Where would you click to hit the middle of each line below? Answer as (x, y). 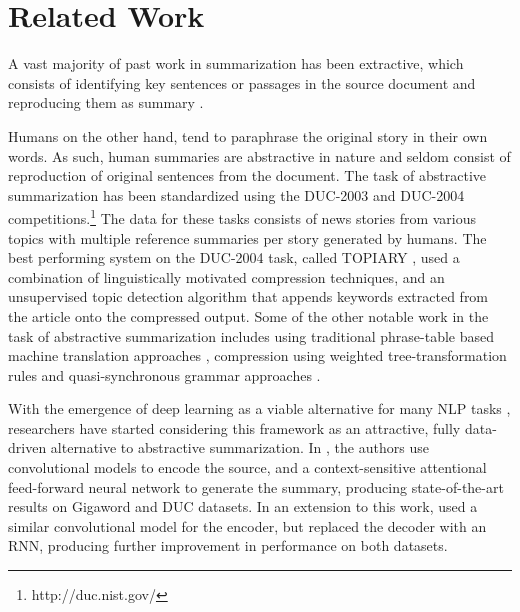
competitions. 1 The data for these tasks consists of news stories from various (242, 216)
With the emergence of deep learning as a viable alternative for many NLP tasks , (259, 408)
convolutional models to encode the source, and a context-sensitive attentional (247, 467)
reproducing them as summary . (106, 102)
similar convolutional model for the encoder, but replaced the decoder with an (247, 525)
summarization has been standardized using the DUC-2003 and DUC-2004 (236, 194)
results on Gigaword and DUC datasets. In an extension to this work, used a (243, 506)
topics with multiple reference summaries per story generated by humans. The (247, 237)
